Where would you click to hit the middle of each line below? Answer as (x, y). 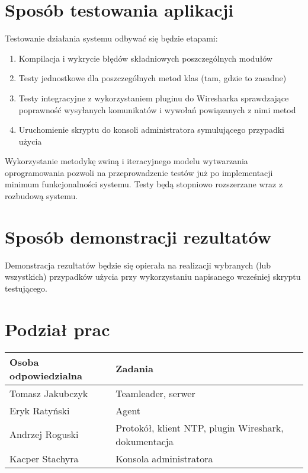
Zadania (134, 369)
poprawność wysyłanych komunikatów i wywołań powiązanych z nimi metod (157, 109)
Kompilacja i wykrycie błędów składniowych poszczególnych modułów (145, 58)
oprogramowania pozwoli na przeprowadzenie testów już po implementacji (139, 172)
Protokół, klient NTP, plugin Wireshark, (200, 427)
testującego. (26, 288)
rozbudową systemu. (41, 196)
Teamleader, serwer (155, 393)
